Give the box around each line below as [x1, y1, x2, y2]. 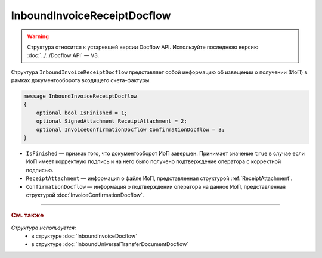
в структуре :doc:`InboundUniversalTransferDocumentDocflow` [31, 241, 189, 248]
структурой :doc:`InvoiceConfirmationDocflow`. [26, 191, 144, 198]
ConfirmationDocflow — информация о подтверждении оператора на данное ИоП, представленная [26, 183, 286, 190]
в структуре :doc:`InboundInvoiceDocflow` [31, 232, 137, 240]
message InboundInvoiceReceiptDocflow [23, 93, 137, 100]
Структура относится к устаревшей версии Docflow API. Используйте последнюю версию [27, 43, 259, 51]
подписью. [26, 166, 54, 173]
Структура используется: [11, 224, 76, 231]
